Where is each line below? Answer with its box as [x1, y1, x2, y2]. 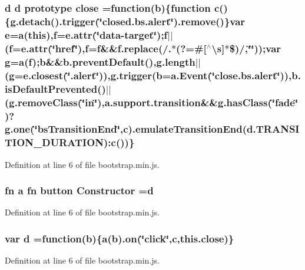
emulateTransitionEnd [135, 122, 243, 136]
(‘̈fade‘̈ [267, 95, 299, 109]
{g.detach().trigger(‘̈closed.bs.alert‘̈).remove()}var [5, 14, 246, 28]
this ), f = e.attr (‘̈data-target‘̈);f [28, 27, 168, 42]
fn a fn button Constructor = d [5, 183, 154, 198]
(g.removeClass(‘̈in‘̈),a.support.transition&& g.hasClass [5, 95, 268, 109]
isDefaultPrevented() [5, 81, 106, 96]
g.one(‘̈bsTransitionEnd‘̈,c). [5, 122, 136, 136]
